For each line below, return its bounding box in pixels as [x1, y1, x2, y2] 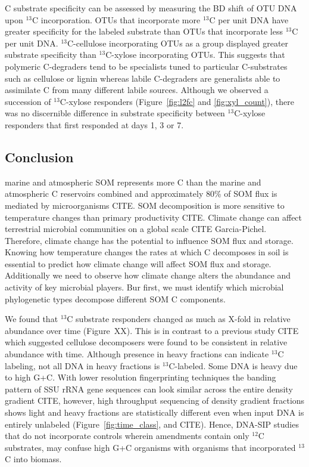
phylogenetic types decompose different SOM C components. [5, 292, 226, 305]
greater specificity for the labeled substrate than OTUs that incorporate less [5, 25, 283, 38]
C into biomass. [5, 453, 62, 465]
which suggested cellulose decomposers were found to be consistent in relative [5, 336, 288, 348]
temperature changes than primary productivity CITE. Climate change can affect [5, 211, 302, 223]
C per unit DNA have [209, 13, 289, 26]
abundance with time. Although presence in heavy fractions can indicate [5, 348, 269, 360]
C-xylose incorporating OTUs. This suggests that [105, 48, 285, 61]
